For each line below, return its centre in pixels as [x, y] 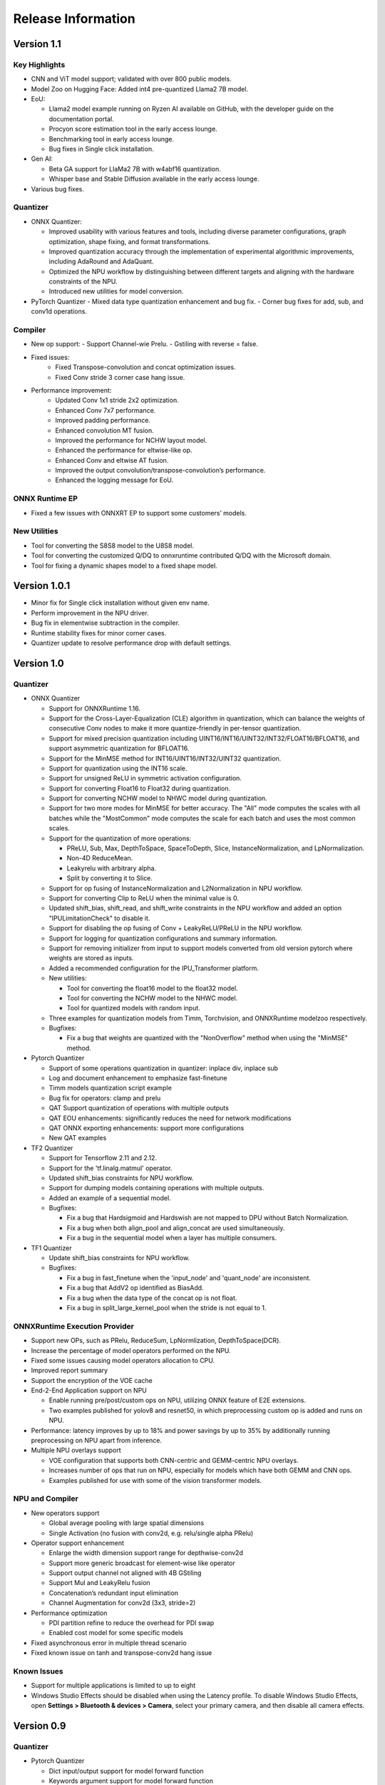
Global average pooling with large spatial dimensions [127, 1523]
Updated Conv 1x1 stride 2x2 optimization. [117, 401]
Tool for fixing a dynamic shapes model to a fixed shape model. [124, 565]
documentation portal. [81, 119]
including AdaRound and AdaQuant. [101, 261]
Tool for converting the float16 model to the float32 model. [152, 988]
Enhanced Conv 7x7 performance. [106, 410]
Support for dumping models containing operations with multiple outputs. [156, 1188]
